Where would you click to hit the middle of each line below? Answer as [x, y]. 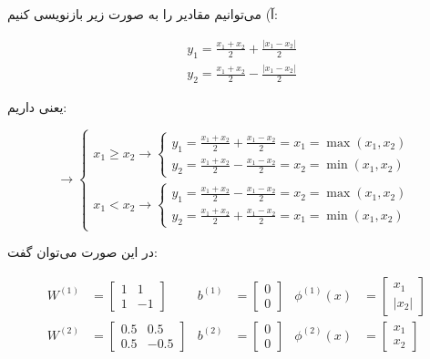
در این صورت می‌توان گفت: [83, 252]
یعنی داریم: [37, 106]
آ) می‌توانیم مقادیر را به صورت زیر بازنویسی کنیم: [143, 14]
